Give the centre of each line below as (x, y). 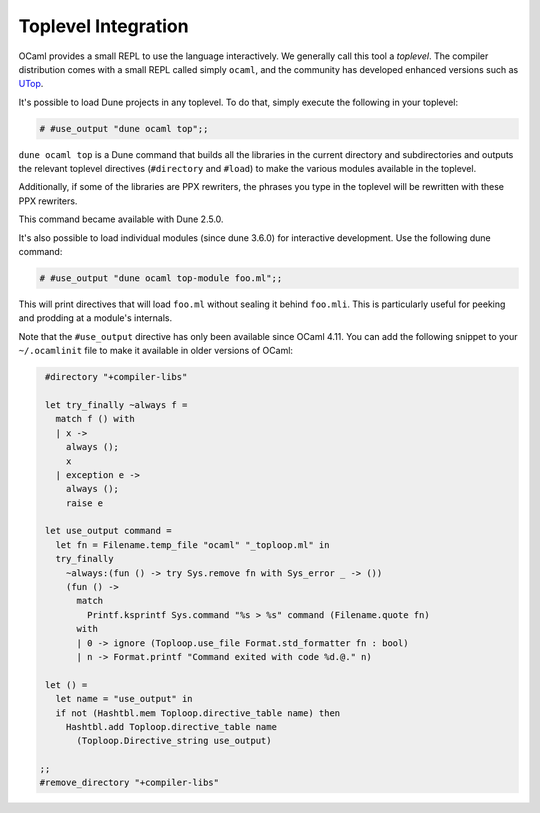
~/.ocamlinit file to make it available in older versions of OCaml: (156, 351)
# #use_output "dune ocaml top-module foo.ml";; (161, 278)
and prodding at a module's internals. (95, 318)
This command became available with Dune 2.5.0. (121, 219)
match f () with (95, 419)
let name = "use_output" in (124, 699)
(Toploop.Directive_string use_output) (174, 741)
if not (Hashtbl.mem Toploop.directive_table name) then (198, 713)
